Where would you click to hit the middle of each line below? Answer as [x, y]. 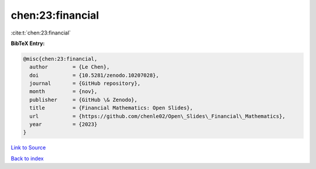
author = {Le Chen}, [70, 67]
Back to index [27, 158]
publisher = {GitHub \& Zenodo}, [83, 100]
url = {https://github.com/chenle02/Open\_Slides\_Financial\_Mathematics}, [158, 116]
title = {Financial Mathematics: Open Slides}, [111, 108]
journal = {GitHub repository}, [85, 84]
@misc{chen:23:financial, [60, 59]
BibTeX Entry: [28, 43]
